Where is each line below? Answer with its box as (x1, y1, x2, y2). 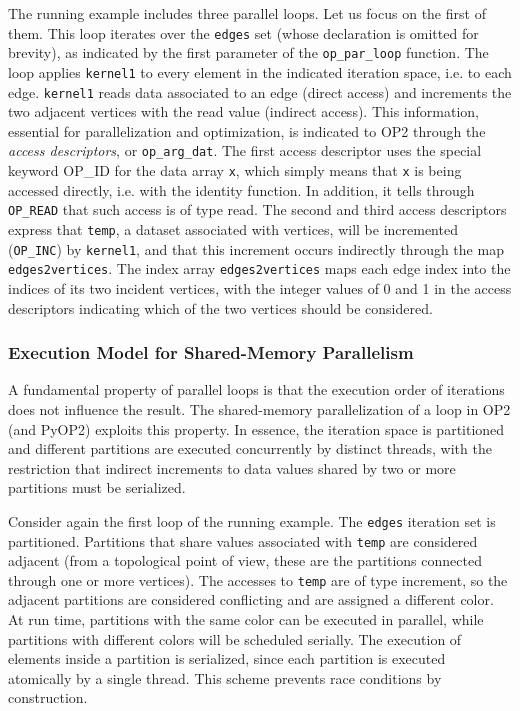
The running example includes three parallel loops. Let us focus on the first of (8, 3, 486, 23)
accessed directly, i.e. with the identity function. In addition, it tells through (8, 179, 475, 200)
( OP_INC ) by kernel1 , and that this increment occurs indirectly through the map (8, 238, 504, 259)
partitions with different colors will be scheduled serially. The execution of (8, 628, 462, 649)
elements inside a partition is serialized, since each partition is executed (8, 648, 446, 669)
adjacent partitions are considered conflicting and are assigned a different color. (8, 589, 494, 610)
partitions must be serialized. (8, 477, 186, 498)
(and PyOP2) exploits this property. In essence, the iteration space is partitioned (8, 418, 505, 439)
